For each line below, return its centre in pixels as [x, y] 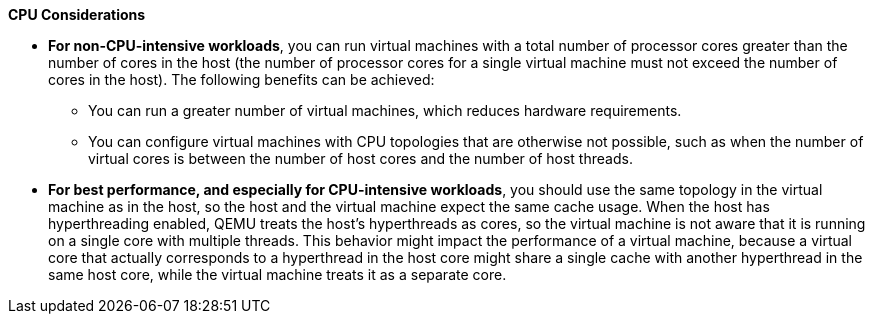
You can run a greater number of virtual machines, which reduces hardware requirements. [385, 110]
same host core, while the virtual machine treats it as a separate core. [277, 274]
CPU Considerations [77, 14]
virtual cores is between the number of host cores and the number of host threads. [360, 158]
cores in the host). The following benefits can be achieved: [241, 79]
